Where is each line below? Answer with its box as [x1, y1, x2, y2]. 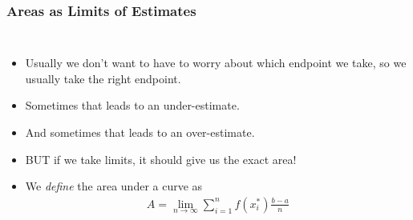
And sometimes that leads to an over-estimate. [25, 124, 255, 140]
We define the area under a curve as [25, 178, 203, 194]
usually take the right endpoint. [25, 70, 181, 86]
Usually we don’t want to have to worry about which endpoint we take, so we [25, 54, 407, 71]
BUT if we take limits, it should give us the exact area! [25, 150, 297, 167]
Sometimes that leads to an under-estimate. [25, 97, 240, 114]
